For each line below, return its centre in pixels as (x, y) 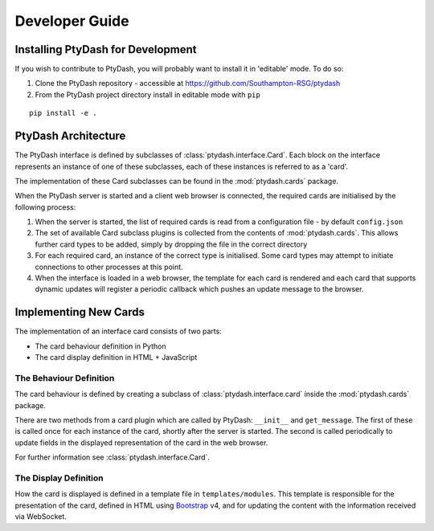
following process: (45, 207)
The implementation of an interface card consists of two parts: (119, 331)
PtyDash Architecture (70, 136)
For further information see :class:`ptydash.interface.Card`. (113, 457)
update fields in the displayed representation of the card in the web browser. (141, 443)
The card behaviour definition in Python (100, 346)
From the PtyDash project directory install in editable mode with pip (147, 94)
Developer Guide (72, 21)
